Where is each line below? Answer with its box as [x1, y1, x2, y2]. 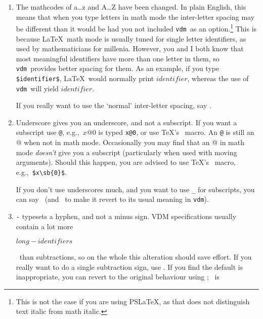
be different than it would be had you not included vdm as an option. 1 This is [16, 22, 257, 33]
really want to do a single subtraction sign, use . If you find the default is [16, 261, 243, 272]
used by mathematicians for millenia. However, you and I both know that [16, 43, 244, 54]
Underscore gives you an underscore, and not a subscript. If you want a [16, 117, 237, 127]
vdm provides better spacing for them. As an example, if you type [16, 63, 220, 74]
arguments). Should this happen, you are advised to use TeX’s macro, [16, 157, 236, 167]
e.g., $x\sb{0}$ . [16, 166, 67, 177]
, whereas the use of [187, 73, 249, 83]
